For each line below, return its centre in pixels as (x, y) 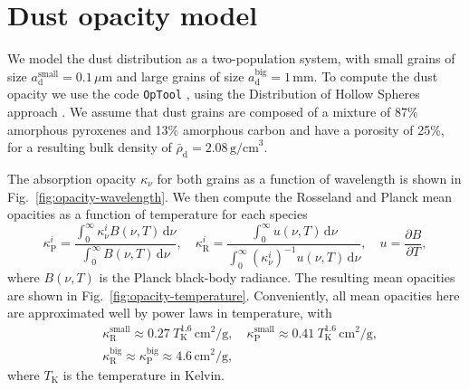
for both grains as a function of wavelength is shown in (309, 178)
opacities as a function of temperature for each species (158, 214)
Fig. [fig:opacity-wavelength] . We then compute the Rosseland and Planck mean (230, 196)
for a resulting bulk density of (90, 147)
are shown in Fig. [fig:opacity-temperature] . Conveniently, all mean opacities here (234, 295)
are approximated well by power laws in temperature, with (170, 313)
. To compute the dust (376, 76)
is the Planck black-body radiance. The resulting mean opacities (277, 277)
